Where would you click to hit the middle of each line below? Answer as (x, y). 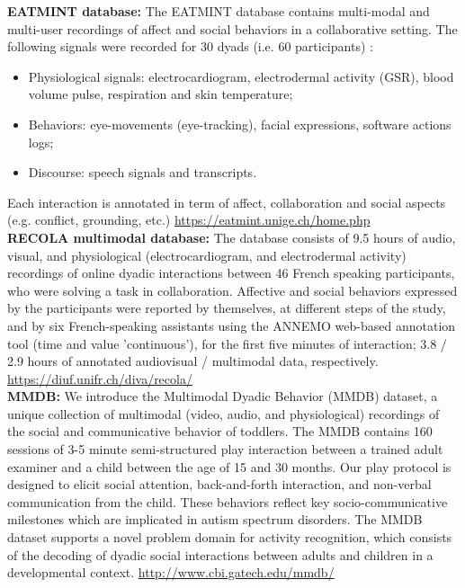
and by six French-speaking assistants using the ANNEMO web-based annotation (232, 325)
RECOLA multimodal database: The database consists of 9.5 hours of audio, (232, 237)
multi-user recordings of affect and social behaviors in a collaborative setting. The (232, 28)
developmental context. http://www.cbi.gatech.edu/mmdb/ (171, 572)
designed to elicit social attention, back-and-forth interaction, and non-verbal (219, 484)
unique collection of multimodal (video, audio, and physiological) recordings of (224, 413)
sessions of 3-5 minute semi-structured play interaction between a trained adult (225, 449)
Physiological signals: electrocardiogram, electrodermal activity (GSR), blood (241, 76)
